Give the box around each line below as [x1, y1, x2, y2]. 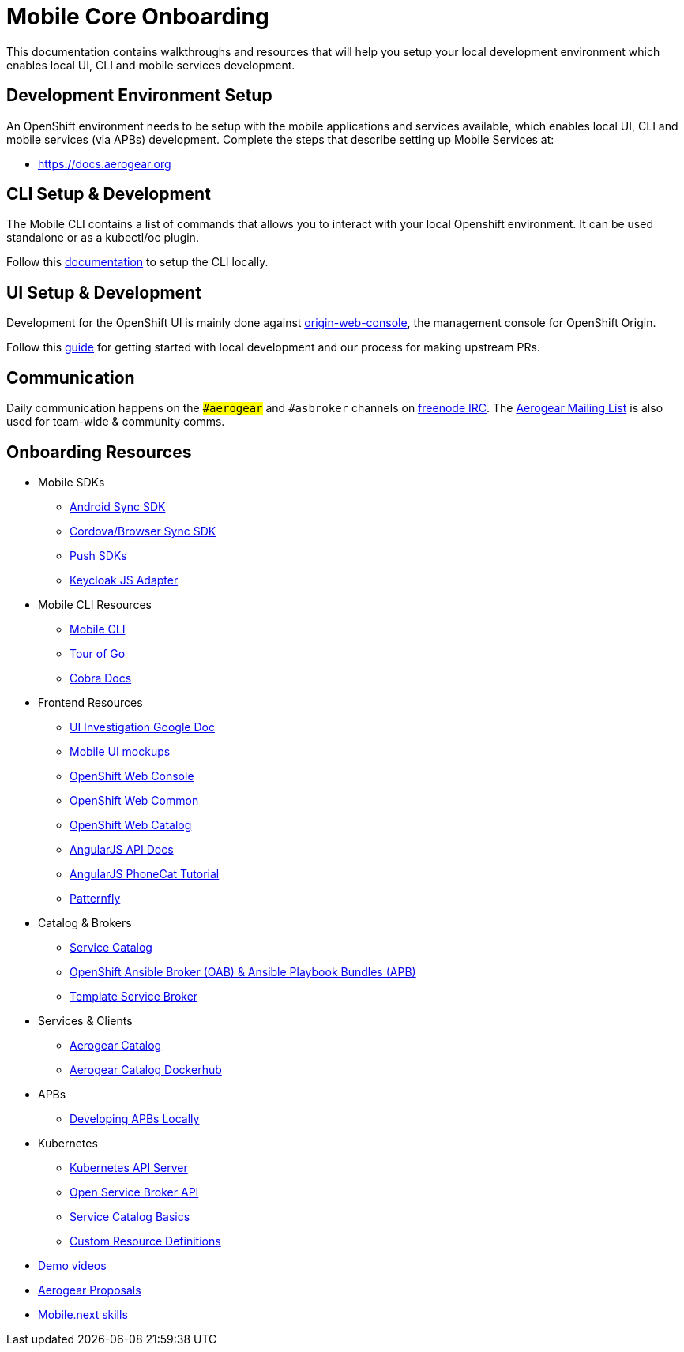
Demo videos [38, 1258, 107, 1272]
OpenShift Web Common [70, 793, 199, 807]
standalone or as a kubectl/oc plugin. [6, 231, 199, 245]
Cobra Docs [70, 670, 132, 685]
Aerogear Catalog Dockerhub [70, 1062, 222, 1076]
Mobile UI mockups [70, 744, 171, 758]
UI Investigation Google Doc [70, 719, 215, 734]
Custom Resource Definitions [70, 1234, 221, 1248]
